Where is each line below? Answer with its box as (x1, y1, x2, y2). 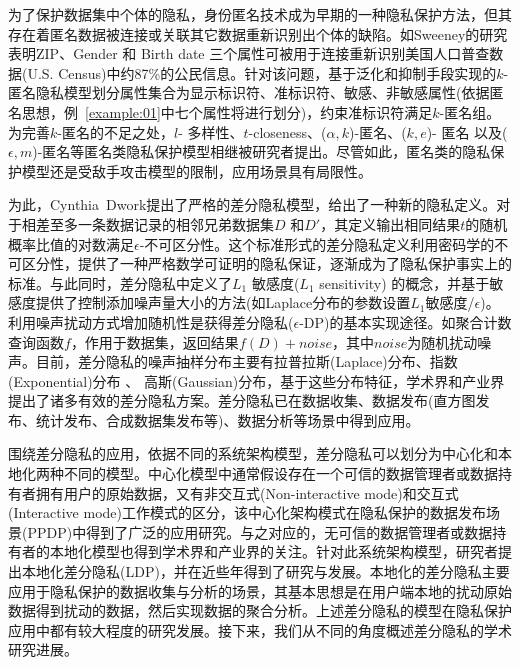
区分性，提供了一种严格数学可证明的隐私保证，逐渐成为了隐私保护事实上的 (21, 253, 512, 274)
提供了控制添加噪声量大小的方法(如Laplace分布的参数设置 (35, 292, 411, 313)
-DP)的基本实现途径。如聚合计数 (299, 311, 512, 332)
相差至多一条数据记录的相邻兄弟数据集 (21, 213, 274, 234)
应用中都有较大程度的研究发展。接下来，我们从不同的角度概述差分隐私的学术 (8, 619, 512, 640)
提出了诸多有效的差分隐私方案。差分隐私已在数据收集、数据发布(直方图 (8, 390, 476, 411)
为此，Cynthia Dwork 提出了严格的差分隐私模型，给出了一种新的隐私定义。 (8, 194, 497, 215)
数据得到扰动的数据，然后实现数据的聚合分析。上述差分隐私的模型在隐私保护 (8, 600, 512, 621)
